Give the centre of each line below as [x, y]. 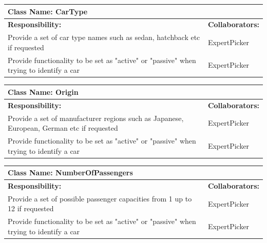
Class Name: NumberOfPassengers [70, 173]
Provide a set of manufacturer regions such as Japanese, [96, 118]
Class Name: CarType [48, 11]
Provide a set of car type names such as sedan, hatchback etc [104, 37]
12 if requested [31, 208]
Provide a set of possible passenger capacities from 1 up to [100, 198]
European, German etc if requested [63, 128]
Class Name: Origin [43, 92]
